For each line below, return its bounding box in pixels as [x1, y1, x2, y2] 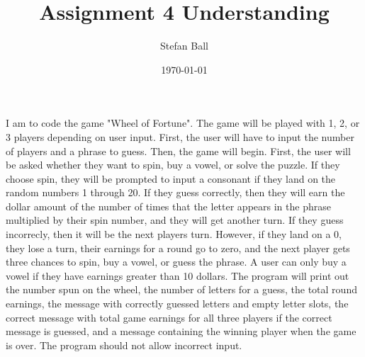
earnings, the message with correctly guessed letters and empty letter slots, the [6, 296, 349, 311]
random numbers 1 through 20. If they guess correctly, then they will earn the [6, 185, 345, 200]
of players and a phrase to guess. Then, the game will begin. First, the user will [6, 143, 351, 158]
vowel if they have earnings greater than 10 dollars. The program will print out [6, 268, 349, 283]
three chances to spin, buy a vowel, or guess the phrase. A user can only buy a [6, 254, 347, 269]
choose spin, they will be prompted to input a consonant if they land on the [6, 171, 336, 186]
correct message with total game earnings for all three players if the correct [6, 310, 332, 324]
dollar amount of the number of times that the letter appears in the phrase [6, 198, 331, 213]
